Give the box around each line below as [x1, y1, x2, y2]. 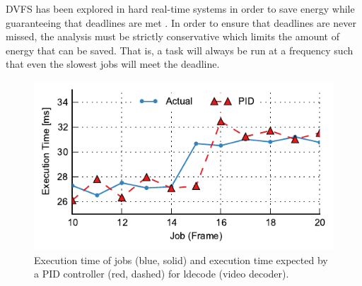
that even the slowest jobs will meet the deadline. [6, 56, 220, 71]
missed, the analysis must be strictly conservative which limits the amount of [6, 29, 339, 44]
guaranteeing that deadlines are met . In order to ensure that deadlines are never [6, 15, 356, 30]
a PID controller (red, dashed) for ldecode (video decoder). [34, 266, 289, 281]
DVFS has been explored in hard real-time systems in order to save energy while [6, 1, 355, 16]
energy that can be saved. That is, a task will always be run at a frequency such [6, 42, 354, 57]
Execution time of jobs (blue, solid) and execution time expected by [34, 252, 328, 267]
